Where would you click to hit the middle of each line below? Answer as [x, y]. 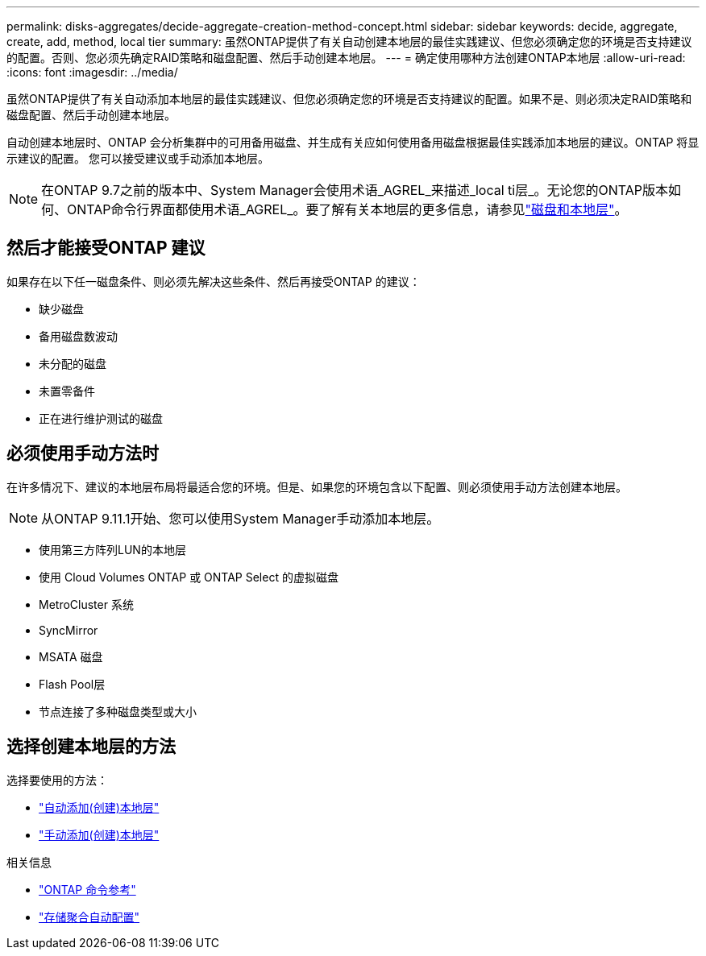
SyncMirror [69, 630]
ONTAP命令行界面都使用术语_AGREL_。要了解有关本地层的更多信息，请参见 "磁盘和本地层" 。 [347, 209]
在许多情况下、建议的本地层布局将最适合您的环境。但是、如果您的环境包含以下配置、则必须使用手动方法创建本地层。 [317, 486]
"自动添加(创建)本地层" [99, 807]
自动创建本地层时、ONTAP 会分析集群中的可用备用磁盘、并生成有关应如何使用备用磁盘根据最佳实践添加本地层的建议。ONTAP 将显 [353, 142]
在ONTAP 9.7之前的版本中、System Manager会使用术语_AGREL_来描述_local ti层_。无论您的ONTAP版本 [355, 190]
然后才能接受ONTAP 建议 [106, 248]
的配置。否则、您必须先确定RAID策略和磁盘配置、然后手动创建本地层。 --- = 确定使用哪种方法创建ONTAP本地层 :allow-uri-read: [346, 58]
